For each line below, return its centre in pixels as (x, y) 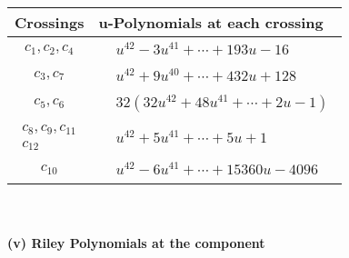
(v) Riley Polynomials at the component (136, 242)
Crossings (50, 22)
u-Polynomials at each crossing (211, 22)
